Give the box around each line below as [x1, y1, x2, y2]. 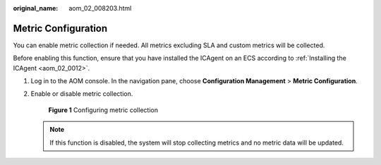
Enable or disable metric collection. [30, 90, 133, 98]
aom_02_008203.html [68, 4, 132, 12]
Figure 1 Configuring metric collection [48, 106, 159, 114]
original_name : [13, 4, 59, 12]
